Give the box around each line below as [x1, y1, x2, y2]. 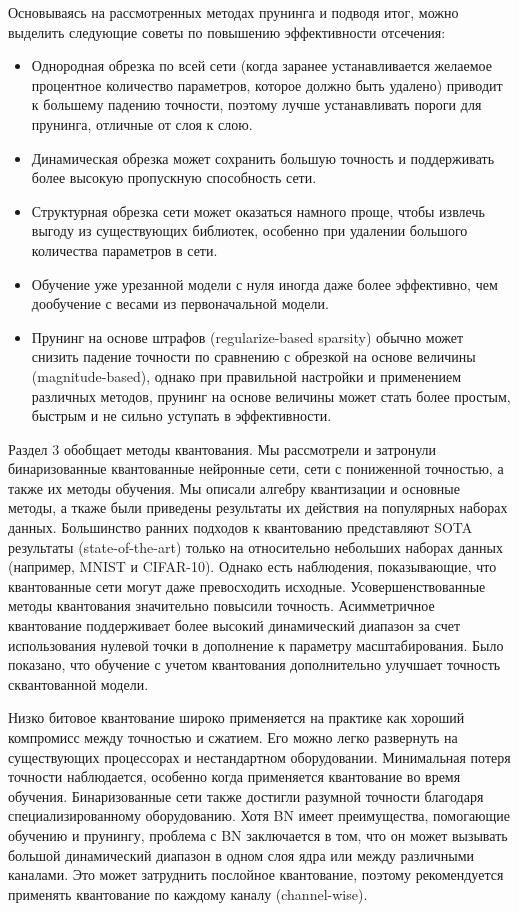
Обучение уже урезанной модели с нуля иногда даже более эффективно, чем [31, 273, 498, 294]
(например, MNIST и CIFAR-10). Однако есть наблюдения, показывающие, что [8, 556, 497, 577]
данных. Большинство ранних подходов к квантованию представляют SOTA [8, 517, 473, 538]
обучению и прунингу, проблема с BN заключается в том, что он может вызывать [8, 824, 508, 845]
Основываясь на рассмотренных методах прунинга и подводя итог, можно [8, 2, 459, 22]
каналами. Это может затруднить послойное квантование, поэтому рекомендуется [8, 864, 504, 885]
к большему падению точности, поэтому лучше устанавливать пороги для [31, 94, 482, 115]
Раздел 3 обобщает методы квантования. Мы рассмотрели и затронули [8, 438, 437, 459]
